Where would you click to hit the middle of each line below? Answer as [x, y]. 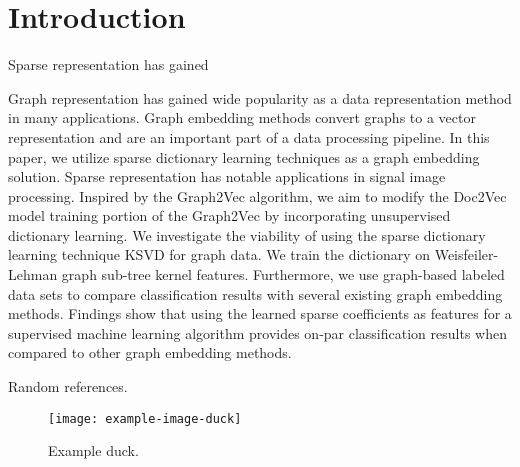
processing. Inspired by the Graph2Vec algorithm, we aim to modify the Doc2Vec [257, 195]
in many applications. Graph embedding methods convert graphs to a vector [242, 117]
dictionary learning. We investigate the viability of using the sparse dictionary [247, 234]
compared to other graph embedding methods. [150, 352]
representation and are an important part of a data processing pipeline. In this [249, 136]
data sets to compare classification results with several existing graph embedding [255, 293]
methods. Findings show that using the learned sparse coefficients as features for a [260, 313]
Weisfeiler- [466, 254]
